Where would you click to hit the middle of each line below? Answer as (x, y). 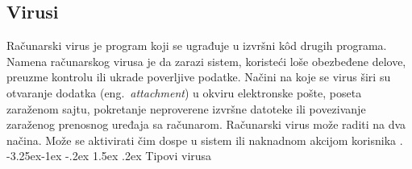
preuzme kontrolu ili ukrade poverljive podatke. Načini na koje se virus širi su (199, 77)
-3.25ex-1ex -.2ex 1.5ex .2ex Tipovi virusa (109, 156)
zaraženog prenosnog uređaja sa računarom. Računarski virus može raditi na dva (206, 124)
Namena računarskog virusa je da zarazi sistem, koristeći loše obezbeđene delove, (206, 61)
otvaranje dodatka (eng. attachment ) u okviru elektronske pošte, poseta (184, 92)
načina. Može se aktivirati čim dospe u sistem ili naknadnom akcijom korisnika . (205, 140)
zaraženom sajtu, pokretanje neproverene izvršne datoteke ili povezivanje (186, 108)
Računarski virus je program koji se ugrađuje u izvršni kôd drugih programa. (197, 45)
